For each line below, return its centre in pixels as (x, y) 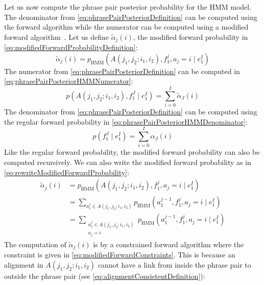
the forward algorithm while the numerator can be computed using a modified (126, 27)
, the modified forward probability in (190, 37)
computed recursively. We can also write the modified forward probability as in (128, 162)
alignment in (24, 264)
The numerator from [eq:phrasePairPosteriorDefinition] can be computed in (122, 71)
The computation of (35, 244)
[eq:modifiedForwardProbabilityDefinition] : (71, 47)
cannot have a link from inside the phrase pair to (174, 264)
